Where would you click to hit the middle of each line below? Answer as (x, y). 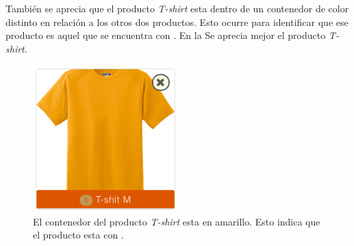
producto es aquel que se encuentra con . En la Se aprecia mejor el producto (166, 35)
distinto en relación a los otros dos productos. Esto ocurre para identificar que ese (177, 22)
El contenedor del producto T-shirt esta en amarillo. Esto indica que (177, 221)
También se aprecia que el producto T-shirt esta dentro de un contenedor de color (177, 8)
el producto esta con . (78, 235)
